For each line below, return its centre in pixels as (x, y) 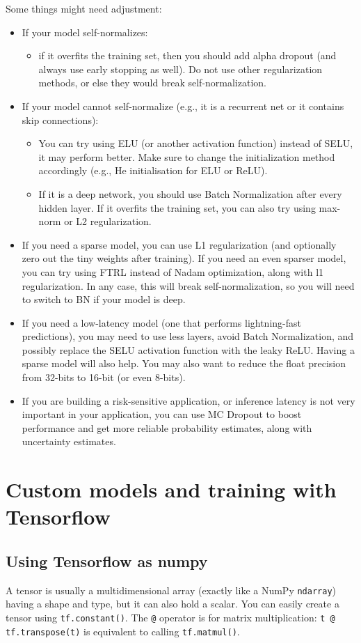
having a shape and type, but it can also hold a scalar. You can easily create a (173, 604)
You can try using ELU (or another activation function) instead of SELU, (196, 143)
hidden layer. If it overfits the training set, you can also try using (177, 207)
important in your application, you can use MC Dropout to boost (162, 414)
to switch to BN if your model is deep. (104, 299)
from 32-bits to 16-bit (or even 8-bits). (104, 377)
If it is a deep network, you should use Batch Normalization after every (190, 193)
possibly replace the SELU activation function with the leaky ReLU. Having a (188, 349)
